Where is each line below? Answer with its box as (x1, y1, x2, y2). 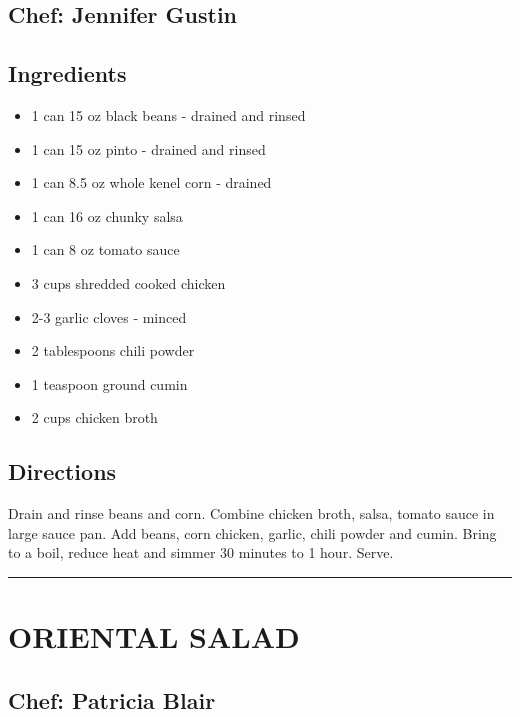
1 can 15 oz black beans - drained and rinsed (31, 104, 306, 125)
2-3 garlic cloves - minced (31, 306, 187, 327)
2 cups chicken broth (31, 407, 158, 428)
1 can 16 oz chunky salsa (31, 205, 183, 226)
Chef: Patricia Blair (8, 684, 216, 715)
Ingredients (8, 58, 127, 89)
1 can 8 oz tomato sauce (31, 239, 180, 260)
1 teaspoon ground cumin (31, 373, 188, 394)
